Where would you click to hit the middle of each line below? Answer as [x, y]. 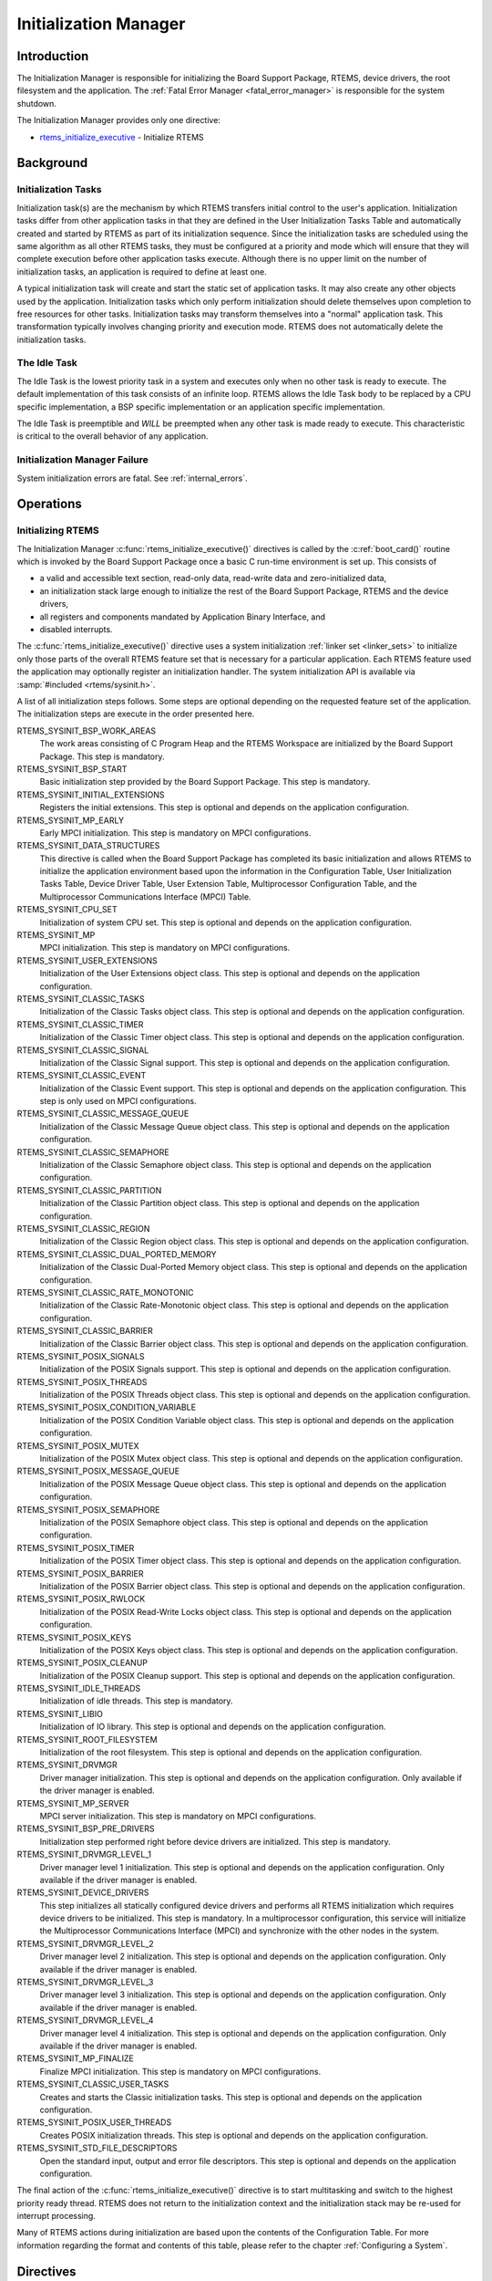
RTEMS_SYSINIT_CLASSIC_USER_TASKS [93, 2084]
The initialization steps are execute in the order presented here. [136, 714]
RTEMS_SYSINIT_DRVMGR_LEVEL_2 [85, 1943]
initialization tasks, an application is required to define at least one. [142, 271]
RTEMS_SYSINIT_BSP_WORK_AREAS [87, 731]
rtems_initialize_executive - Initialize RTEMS [122, 137]
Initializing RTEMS [58, 531]
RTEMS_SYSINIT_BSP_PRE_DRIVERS [86, 1828]
